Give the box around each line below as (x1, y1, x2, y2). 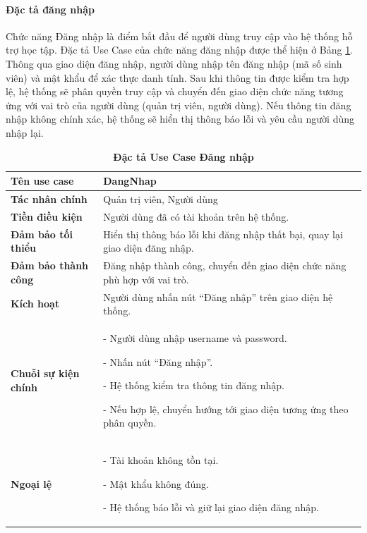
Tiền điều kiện (11, 209, 83, 223)
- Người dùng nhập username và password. (103, 330, 287, 345)
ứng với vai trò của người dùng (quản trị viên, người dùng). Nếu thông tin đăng (6, 97, 351, 112)
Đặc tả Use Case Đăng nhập (113, 149, 254, 164)
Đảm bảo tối (11, 226, 73, 241)
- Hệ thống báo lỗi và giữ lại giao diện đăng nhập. (103, 500, 319, 515)
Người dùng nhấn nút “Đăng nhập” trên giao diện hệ (103, 289, 333, 304)
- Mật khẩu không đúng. (103, 476, 209, 491)
